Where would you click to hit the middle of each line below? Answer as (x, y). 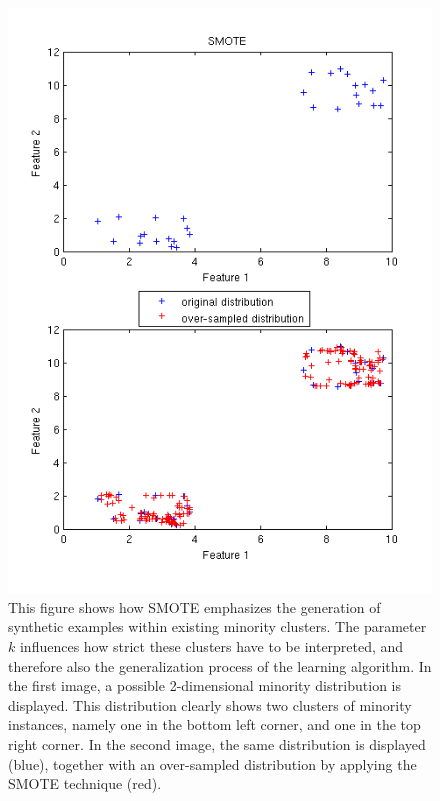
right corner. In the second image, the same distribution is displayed (217, 743)
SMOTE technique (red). (85, 783)
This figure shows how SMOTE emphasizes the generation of (194, 606)
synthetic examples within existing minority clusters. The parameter (217, 626)
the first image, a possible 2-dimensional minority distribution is (204, 685)
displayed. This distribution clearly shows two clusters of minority (210, 704)
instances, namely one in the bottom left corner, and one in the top (214, 724)
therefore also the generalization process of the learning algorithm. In (220, 665)
